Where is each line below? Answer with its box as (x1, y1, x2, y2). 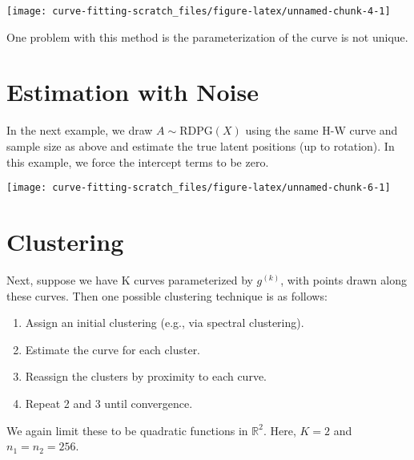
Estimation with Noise (6, 75, 259, 108)
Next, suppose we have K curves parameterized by (6, 271, 253, 288)
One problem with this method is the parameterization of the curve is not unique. (6, 28, 408, 45)
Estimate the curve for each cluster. (25, 341, 201, 357)
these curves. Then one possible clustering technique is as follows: (6, 287, 328, 304)
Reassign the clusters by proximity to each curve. (25, 368, 267, 385)
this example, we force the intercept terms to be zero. (6, 153, 269, 170)
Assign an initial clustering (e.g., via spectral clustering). (25, 314, 304, 331)
